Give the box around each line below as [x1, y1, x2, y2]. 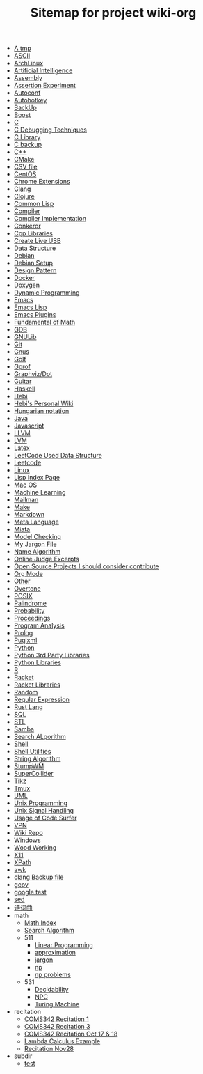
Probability [13, 607, 45, 615]
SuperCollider [13, 770, 54, 778]
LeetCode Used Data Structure [13, 451, 102, 460]
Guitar [13, 378, 32, 386]
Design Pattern [13, 266, 57, 274]
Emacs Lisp [13, 303, 47, 311]
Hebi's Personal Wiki [13, 399, 74, 408]
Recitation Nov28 [24, 1045, 74, 1053]
